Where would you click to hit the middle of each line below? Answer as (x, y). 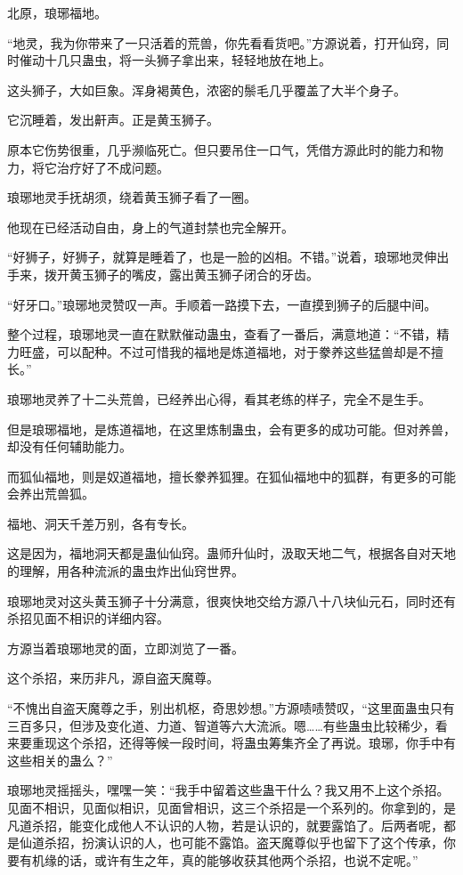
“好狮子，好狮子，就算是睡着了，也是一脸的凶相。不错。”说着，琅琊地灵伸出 (228, 257)
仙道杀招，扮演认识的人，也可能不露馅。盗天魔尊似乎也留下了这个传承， (231, 843)
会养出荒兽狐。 (51, 494)
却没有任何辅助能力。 (69, 446)
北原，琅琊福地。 (57, 12)
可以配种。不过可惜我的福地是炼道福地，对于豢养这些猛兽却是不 (244, 351)
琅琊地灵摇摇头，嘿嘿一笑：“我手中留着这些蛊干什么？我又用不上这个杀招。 (228, 790)
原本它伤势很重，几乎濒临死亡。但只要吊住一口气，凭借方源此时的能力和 (219, 149)
